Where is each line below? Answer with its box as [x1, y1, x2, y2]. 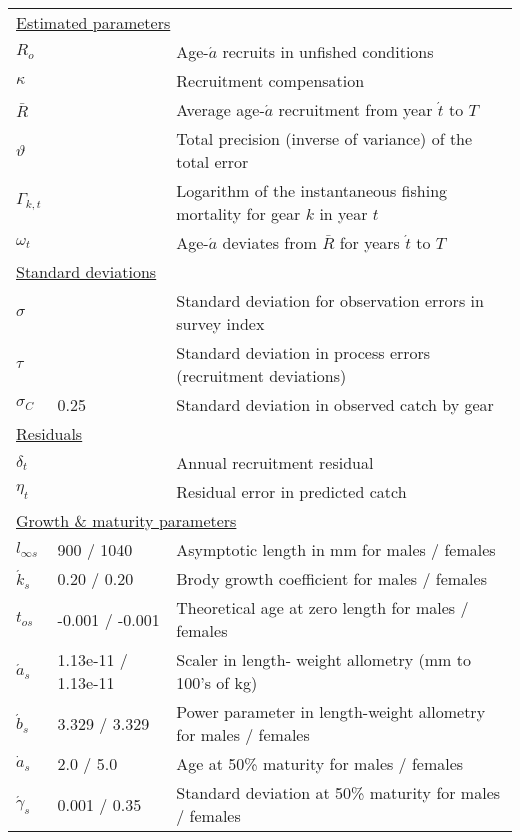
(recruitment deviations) [176, 364, 347, 387]
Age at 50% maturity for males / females [176, 752, 464, 775]
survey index [176, 312, 265, 335]
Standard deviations [16, 260, 157, 283]
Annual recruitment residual [176, 451, 374, 474]
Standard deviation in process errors [176, 341, 431, 364]
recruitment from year [278, 98, 433, 121]
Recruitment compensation [176, 69, 365, 92]
